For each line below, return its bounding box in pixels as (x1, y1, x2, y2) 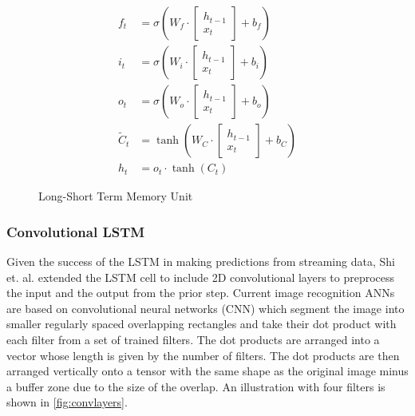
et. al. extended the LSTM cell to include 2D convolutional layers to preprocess (6, 268, 395, 285)
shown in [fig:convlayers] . (6, 394, 128, 410)
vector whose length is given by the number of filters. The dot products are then (6, 347, 400, 363)
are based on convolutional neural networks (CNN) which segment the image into (6, 299, 405, 316)
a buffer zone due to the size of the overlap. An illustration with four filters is (6, 378, 385, 394)
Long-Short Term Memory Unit (38, 188, 193, 204)
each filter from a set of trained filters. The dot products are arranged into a (6, 331, 380, 347)
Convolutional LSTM (6, 221, 145, 241)
